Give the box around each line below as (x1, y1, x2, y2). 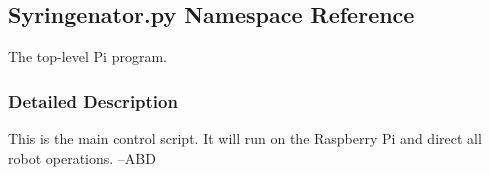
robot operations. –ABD (8, 147, 156, 168)
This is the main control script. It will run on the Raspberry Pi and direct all (8, 128, 482, 149)
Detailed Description (8, 88, 178, 113)
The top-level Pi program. (8, 46, 167, 67)
